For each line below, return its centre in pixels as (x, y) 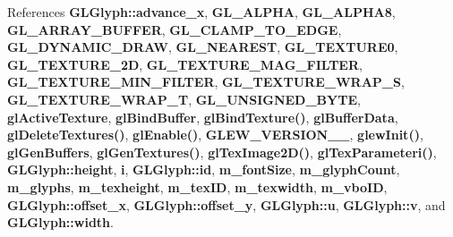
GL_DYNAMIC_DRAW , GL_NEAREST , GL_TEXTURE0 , (203, 47)
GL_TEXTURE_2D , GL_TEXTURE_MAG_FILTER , (185, 64)
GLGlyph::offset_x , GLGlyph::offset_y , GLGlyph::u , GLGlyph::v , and (226, 204)
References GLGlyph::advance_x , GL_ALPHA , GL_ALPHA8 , (201, 12)
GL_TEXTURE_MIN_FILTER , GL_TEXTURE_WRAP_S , (206, 82)
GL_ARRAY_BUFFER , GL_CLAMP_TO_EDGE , (175, 29)
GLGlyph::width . (60, 222)
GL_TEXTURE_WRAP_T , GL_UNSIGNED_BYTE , (184, 99)
